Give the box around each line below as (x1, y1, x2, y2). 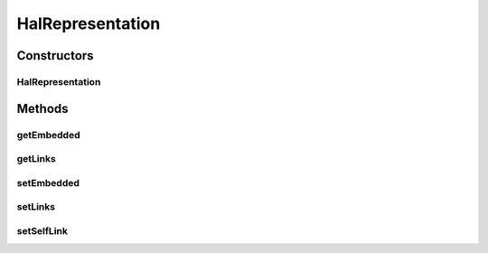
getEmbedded (16, 128, 80, 141)
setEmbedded (16, 176, 80, 189)
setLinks (16, 201, 56, 213)
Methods (16, 100, 69, 117)
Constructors (16, 48, 94, 63)
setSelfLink (16, 224, 68, 237)
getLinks (16, 153, 56, 165)
